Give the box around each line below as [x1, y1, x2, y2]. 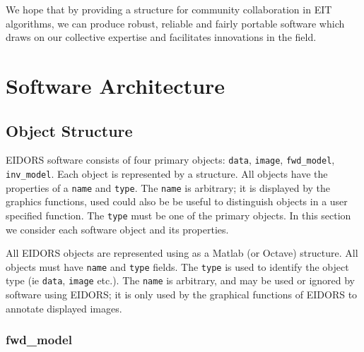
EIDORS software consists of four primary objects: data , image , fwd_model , [6, 152, 335, 167]
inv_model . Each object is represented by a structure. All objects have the [6, 166, 328, 181]
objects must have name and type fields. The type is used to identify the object [6, 259, 349, 274]
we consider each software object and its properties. [6, 221, 229, 236]
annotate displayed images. [6, 301, 122, 315]
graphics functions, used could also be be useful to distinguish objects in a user [6, 194, 348, 209]
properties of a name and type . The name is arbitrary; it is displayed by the [6, 180, 331, 195]
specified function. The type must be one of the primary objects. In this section [6, 207, 351, 222]
